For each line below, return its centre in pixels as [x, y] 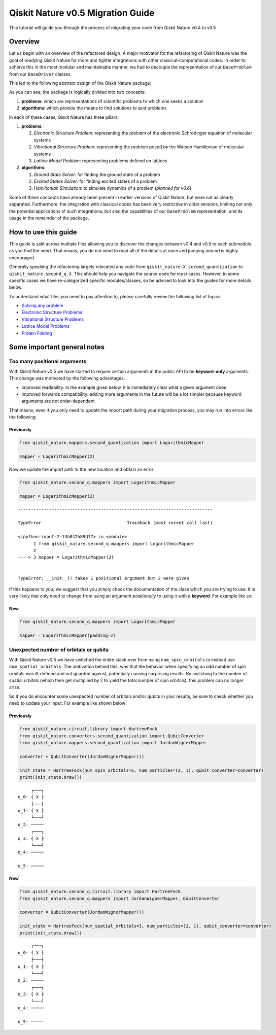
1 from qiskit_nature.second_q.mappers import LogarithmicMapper [114, 544]
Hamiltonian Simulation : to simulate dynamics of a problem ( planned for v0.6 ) [113, 188]
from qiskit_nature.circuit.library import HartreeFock [88, 729]
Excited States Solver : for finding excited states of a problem [95, 181]
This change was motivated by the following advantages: [67, 378]
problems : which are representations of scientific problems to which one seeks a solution [113, 101]
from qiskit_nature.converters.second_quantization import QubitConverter [112, 736]
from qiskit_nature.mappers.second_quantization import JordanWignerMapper [113, 742]
